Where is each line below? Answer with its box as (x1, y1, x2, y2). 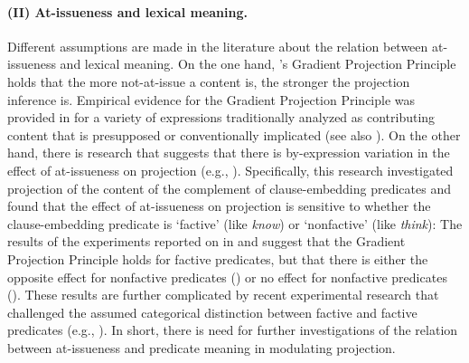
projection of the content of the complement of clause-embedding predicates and (7, 178, 451, 197)
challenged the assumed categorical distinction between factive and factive (7, 302, 417, 321)
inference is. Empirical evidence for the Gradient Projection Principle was (7, 90, 416, 109)
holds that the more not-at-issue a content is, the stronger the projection (7, 72, 410, 91)
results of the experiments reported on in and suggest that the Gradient (7, 232, 406, 251)
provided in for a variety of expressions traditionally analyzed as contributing (7, 108, 436, 127)
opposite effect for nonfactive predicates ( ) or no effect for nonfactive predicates (7, 267, 447, 286)
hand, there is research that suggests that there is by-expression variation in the (7, 143, 450, 162)
